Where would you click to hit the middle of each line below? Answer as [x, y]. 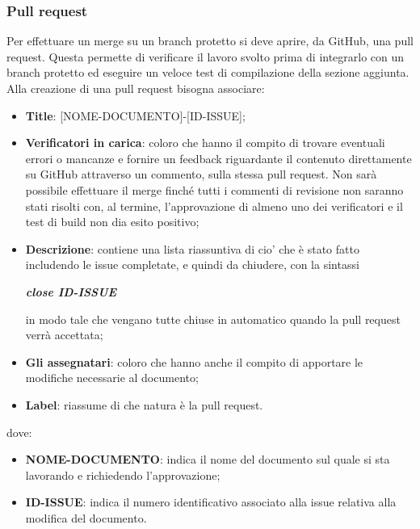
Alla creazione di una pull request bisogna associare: [136, 88]
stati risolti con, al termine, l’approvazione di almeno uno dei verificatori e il [214, 206]
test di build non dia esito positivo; [112, 222]
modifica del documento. [86, 517]
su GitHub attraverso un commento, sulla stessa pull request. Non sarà [201, 174]
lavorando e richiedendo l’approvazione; [123, 474]
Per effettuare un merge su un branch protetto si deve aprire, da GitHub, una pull [210, 41]
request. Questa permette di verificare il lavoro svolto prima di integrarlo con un [206, 56]
